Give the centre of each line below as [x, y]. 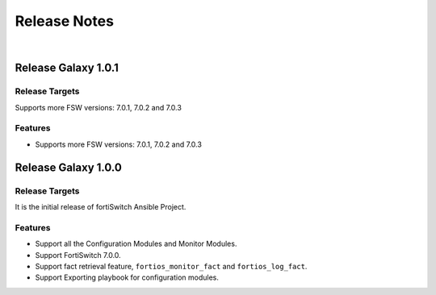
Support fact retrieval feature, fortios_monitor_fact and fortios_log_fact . [171, 266]
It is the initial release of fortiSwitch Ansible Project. [101, 207]
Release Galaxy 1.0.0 [69, 167]
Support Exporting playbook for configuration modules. [127, 277]
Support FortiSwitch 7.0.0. [78, 255]
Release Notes [65, 21]
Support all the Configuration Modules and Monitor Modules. [136, 244]
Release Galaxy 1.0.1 [67, 68]
